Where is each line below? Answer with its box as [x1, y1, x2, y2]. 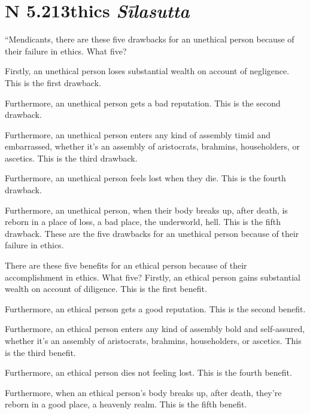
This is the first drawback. [5, 76, 101, 89]
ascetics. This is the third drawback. [5, 151, 138, 164]
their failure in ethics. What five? [5, 44, 127, 57]
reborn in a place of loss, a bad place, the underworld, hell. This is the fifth [5, 215, 281, 228]
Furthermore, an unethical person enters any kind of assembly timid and [5, 128, 271, 141]
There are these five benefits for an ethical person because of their [5, 259, 247, 272]
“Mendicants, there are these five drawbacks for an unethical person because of [5, 33, 294, 45]
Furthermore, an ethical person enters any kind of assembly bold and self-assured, [5, 322, 305, 335]
